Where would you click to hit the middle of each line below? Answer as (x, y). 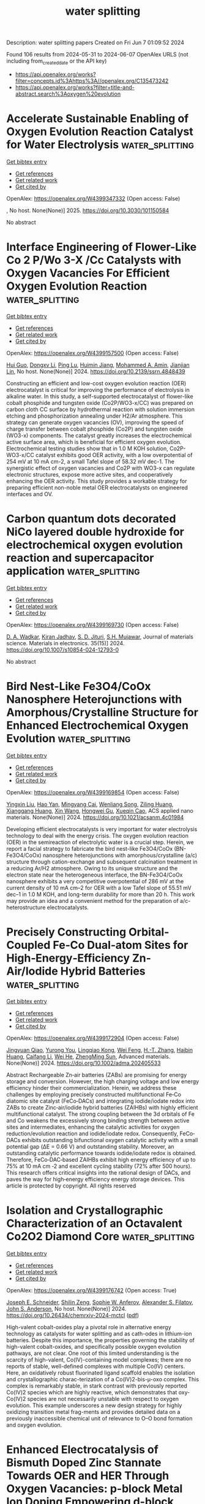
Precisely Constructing (66, 932)
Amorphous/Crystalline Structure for (102, 712)
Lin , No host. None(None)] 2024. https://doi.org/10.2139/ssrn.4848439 (96, 371)
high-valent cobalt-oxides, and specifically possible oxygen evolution (94, 1346)
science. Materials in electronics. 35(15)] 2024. (65, 643)
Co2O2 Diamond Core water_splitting (100, 1236)
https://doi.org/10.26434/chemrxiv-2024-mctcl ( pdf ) (73, 1315)
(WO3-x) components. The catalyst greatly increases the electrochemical (99, 435)
